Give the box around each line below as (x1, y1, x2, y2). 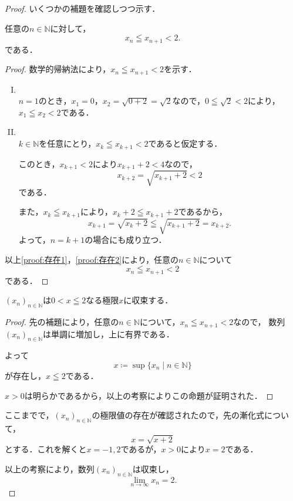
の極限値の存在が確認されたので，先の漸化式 (92, 409, 264, 421)
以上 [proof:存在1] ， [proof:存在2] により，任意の (5, 253, 179, 265)
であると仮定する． (148, 137, 223, 150)
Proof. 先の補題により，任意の (5, 316, 119, 328)
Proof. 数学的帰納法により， (5, 63, 111, 75)
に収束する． (123, 294, 173, 306)
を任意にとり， (39, 137, 96, 150)
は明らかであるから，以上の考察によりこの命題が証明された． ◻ (24, 389, 274, 401)
